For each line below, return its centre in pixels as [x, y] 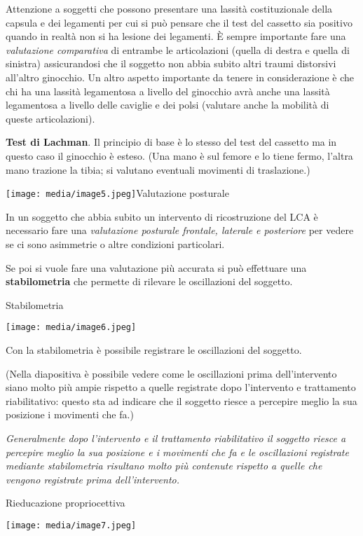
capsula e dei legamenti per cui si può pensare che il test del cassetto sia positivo [179, 22]
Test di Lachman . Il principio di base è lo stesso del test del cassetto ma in [171, 142]
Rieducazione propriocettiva [66, 503]
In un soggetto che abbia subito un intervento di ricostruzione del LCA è [162, 216]
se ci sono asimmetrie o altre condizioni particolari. [115, 243]
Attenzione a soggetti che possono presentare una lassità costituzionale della [169, 8]
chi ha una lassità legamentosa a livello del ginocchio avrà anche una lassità [168, 91]
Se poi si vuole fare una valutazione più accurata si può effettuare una [156, 267]
